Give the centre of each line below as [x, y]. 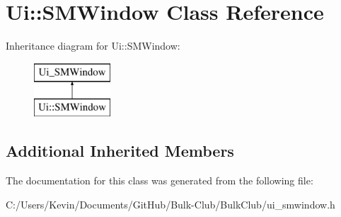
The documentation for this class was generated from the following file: [160, 180]
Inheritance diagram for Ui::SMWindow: [93, 46]
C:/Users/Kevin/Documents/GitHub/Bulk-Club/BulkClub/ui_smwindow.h [170, 204]
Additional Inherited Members [120, 151]
